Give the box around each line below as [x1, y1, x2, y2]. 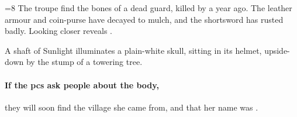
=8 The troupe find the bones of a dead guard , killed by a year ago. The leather [5, 2, 292, 13]
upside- [264, 44, 290, 56]
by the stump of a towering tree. [26, 56, 143, 68]
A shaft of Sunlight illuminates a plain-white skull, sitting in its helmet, [5, 44, 262, 56]
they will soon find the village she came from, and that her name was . [5, 101, 258, 113]
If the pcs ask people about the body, [5, 78, 159, 91]
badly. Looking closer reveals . [5, 25, 112, 37]
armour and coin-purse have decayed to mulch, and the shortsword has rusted [5, 13, 284, 25]
